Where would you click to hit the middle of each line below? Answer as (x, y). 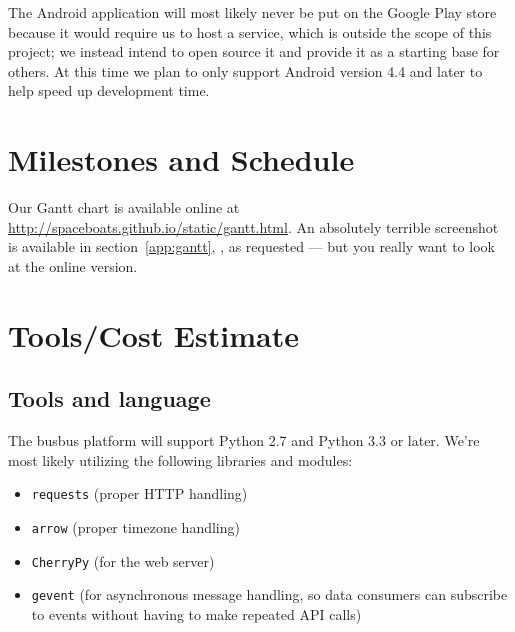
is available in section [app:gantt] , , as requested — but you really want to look (251, 246)
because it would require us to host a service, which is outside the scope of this (250, 31)
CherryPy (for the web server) (123, 560)
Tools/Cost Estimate (153, 334)
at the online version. (73, 265)
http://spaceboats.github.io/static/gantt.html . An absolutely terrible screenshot (253, 226)
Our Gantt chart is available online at (124, 207)
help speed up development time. (109, 90)
